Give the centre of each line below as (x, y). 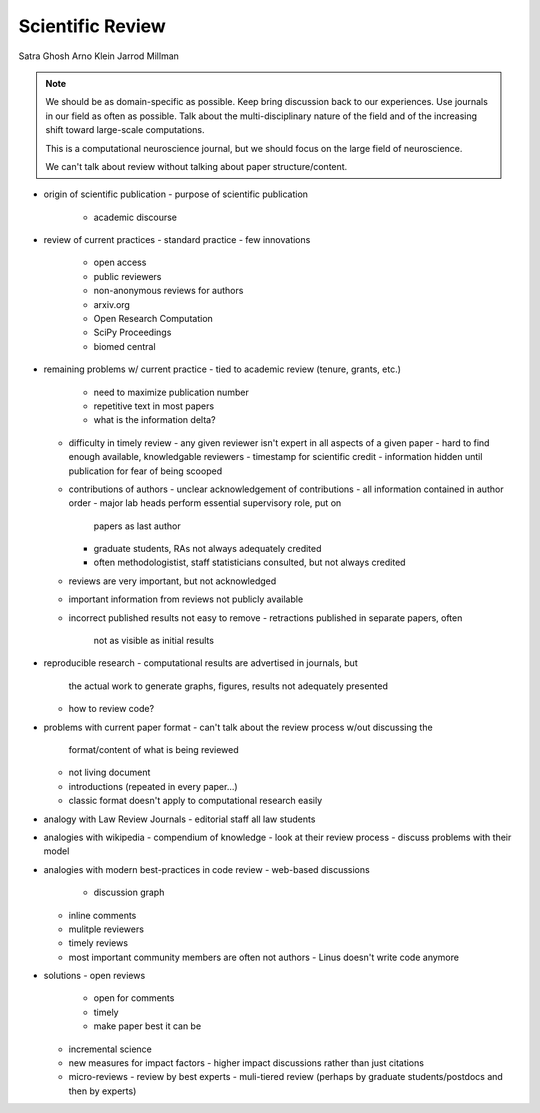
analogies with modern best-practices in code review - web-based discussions (206, 869)
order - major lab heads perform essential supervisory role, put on (205, 503)
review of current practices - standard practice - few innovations (177, 240)
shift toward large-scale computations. (125, 130)
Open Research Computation (153, 319)
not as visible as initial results (154, 641)
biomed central (124, 346)
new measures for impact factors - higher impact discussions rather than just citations (246, 1063)
